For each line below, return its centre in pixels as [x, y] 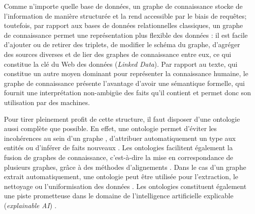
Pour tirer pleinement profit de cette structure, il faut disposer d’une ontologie [122, 119]
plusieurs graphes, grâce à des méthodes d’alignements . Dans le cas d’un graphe [125, 167]
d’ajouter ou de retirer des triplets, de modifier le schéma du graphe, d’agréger [122, 44]
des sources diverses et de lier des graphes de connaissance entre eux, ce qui [118, 54]
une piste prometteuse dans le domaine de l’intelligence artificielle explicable [119, 196]
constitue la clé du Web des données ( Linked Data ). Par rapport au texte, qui [121, 64]
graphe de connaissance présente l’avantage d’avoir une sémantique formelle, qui [125, 83]
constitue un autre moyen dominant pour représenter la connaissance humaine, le [126, 73]
